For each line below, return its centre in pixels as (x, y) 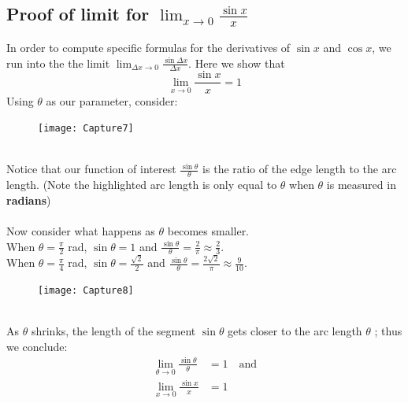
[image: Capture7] (86, 129)
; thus (388, 331)
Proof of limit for (78, 14)
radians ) (29, 200)
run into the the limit (58, 63)
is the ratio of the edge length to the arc (300, 169)
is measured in (361, 185)
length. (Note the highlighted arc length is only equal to (142, 185)
